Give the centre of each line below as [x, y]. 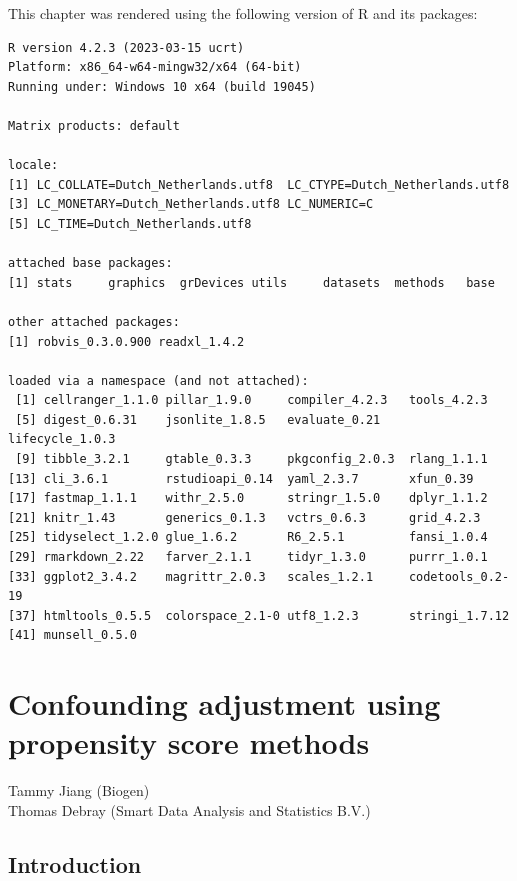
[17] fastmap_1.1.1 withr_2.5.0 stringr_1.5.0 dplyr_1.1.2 [248, 498]
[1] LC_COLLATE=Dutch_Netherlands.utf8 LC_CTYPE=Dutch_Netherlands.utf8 [259, 184]
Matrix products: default [94, 125]
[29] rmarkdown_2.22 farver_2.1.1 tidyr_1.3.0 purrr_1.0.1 [248, 557]
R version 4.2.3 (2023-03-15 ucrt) [126, 47]
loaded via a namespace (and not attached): [158, 380]
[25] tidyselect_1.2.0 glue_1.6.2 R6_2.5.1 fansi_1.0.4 [248, 537]
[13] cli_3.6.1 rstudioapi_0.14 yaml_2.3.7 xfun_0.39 [241, 478]
